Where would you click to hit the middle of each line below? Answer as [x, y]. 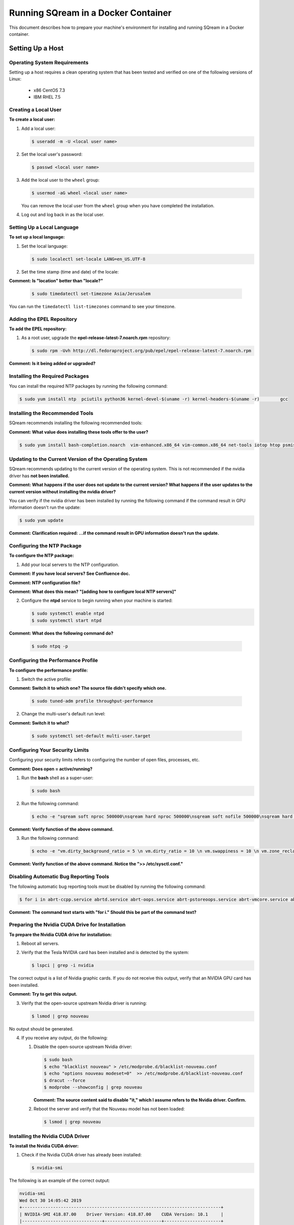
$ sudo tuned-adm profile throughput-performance [92, 701]
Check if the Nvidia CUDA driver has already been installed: [82, 1155]
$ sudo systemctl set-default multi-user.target [91, 736]
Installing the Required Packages [49, 376]
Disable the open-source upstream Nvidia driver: [83, 1047]
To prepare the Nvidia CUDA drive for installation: [61, 934]
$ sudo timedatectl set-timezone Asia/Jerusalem [91, 294]
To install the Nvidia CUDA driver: [44, 1146]
